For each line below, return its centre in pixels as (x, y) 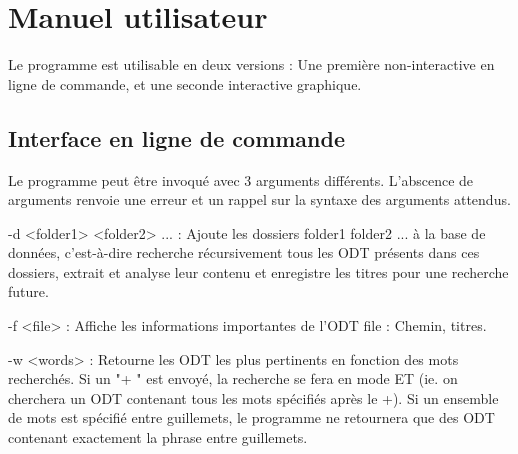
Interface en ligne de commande (177, 137)
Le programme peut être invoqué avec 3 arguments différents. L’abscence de (241, 179)
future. (28, 291)
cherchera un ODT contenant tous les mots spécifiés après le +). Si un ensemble (253, 397)
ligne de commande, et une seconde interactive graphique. (185, 83)
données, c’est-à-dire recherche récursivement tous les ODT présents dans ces (244, 252)
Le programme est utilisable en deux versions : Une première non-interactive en (251, 64)
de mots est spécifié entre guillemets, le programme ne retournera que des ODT (251, 417)
